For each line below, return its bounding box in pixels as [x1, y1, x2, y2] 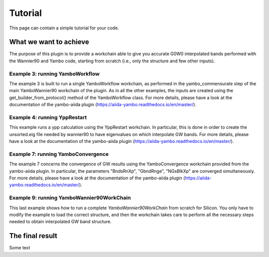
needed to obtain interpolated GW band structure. [9, 219, 112, 225]
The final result [9, 232, 57, 240]
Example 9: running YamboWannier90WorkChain [9, 194, 131, 201]
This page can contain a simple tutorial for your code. [9, 25, 119, 31]
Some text [9, 245, 30, 251]
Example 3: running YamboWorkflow [9, 70, 100, 77]
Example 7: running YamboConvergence [9, 150, 109, 157]
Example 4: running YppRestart [9, 114, 87, 121]
